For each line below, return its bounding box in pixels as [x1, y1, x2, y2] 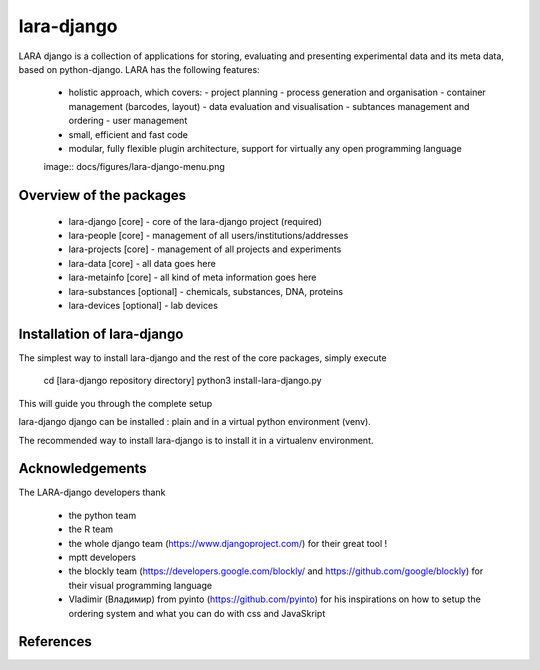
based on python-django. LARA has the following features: [18, 63, 260, 75]
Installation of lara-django [18, 325, 184, 342]
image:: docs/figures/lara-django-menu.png [43, 161, 225, 173]
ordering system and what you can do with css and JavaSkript [68, 607, 326, 619]
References [18, 633, 92, 650]
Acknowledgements [18, 460, 147, 477]
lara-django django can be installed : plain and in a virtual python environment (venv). [18, 416, 372, 428]
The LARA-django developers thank [18, 486, 166, 499]
